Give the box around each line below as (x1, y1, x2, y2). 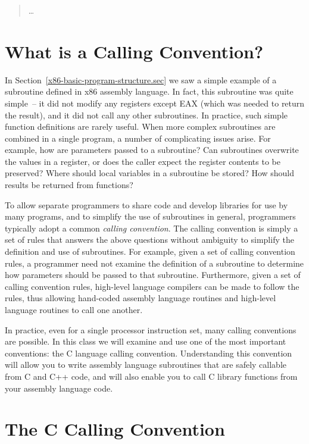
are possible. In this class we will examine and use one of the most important (5, 335, 286, 348)
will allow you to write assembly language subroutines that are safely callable (5, 358, 286, 371)
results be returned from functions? (5, 179, 133, 191)
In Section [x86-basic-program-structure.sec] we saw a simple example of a (5, 73, 277, 86)
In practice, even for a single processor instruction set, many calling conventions (5, 323, 296, 336)
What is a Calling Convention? (5, 39, 264, 63)
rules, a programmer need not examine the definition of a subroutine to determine (5, 257, 304, 269)
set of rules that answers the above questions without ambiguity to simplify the (5, 233, 294, 246)
